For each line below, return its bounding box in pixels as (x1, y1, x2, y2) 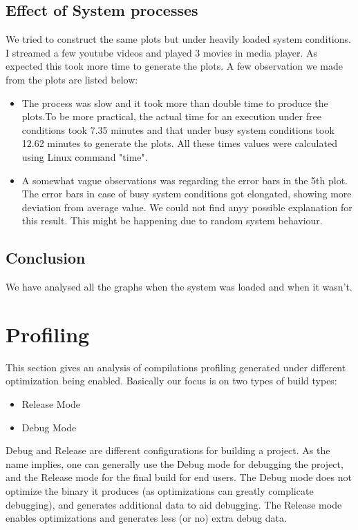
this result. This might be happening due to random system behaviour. (21, 213, 323, 228)
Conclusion (6, 247, 86, 268)
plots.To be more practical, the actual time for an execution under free (21, 109, 321, 124)
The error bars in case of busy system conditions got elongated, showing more (21, 186, 352, 201)
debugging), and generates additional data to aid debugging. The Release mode (6, 497, 342, 511)
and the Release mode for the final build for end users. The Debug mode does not (6, 470, 352, 484)
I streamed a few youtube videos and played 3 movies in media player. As (6, 45, 318, 59)
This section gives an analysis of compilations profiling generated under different (6, 360, 346, 374)
